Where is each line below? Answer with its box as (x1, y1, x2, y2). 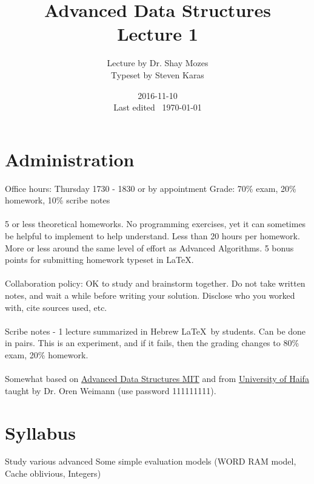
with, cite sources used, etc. (5, 301, 107, 313)
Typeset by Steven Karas (111, 68, 204, 81)
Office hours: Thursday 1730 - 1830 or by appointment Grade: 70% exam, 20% (5, 182, 296, 194)
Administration (5, 146, 135, 171)
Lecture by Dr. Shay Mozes (107, 56, 209, 69)
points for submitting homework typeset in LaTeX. (5, 253, 194, 266)
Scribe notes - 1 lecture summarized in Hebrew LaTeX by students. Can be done (5, 324, 306, 337)
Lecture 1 (117, 21, 198, 46)
